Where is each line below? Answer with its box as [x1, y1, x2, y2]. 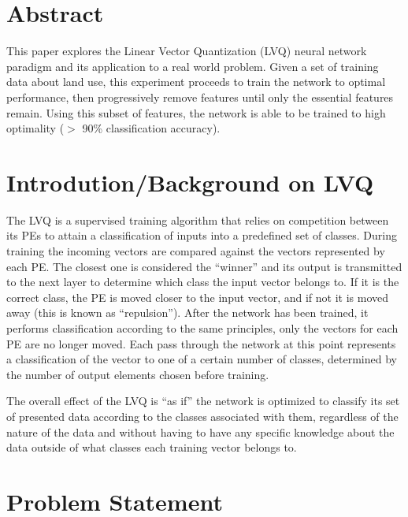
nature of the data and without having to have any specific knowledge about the [6, 423, 395, 440]
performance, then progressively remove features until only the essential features [6, 88, 394, 105]
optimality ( [6, 120, 65, 136]
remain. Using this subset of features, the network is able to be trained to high [6, 104, 386, 121]
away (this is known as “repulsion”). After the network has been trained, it [6, 304, 369, 321]
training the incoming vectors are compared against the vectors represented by [6, 243, 385, 258]
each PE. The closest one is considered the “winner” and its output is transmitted [6, 258, 402, 274]
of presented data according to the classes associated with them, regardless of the [6, 407, 399, 424]
